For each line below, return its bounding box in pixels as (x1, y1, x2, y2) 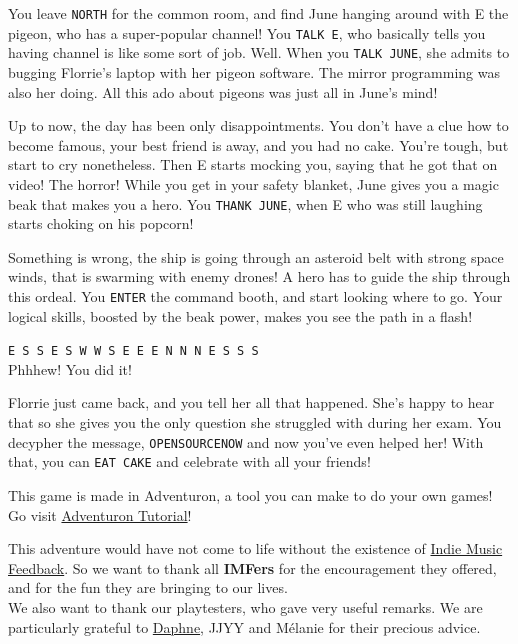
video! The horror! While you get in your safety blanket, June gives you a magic (8, 173, 499, 194)
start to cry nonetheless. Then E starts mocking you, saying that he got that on (8, 154, 498, 175)
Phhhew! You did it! (8, 358, 132, 379)
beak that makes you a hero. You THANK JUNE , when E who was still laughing (8, 193, 483, 214)
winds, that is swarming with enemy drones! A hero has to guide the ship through (8, 266, 511, 287)
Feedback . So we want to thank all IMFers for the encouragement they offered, (8, 557, 497, 578)
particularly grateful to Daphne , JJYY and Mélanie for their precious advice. (8, 616, 481, 637)
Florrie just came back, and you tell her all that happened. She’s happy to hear (8, 392, 495, 413)
